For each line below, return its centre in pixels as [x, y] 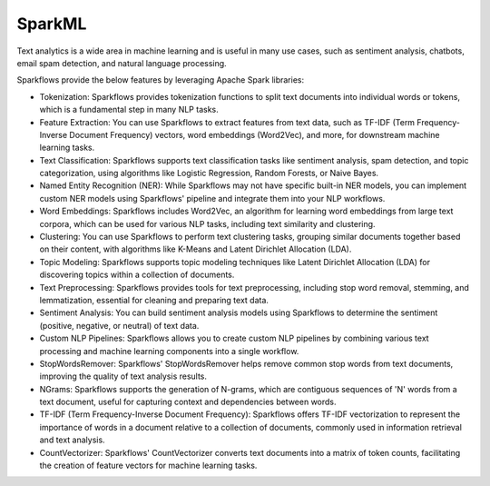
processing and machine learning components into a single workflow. [169, 351]
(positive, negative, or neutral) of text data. [119, 325]
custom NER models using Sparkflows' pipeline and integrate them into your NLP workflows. [212, 198]
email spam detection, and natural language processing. [122, 63]
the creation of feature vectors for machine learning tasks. [148, 466]
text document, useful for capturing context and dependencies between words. [188, 402]
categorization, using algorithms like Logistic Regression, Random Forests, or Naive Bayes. [209, 174]
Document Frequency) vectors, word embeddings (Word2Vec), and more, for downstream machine [255, 134]
